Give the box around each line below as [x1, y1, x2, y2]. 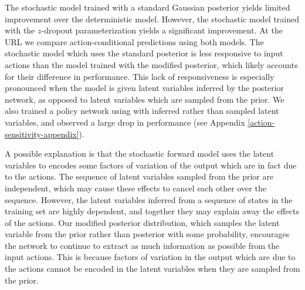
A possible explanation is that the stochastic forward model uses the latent [5, 147, 274, 160]
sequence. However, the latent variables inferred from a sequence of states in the [5, 193, 293, 205]
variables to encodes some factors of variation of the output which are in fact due [5, 159, 297, 171]
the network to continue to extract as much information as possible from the [5, 239, 280, 251]
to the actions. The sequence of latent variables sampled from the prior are [5, 170, 274, 183]
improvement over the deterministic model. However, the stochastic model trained [5, 12, 300, 25]
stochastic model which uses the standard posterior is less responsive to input [5, 47, 283, 59]
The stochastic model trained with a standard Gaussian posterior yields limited [5, 1, 290, 13]
